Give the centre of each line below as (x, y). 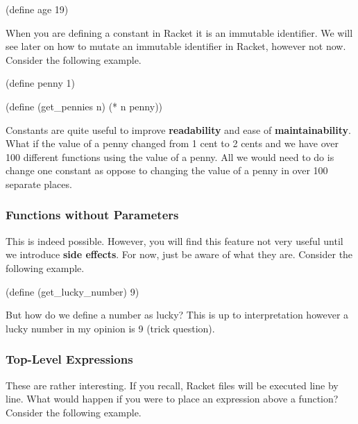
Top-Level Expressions (69, 359)
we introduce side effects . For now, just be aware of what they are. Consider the (179, 254)
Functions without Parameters (92, 215)
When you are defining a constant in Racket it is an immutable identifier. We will (179, 32)
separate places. (39, 184)
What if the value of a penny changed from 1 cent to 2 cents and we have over (172, 143)
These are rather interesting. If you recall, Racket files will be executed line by (172, 385)
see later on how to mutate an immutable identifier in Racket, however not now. (176, 46)
